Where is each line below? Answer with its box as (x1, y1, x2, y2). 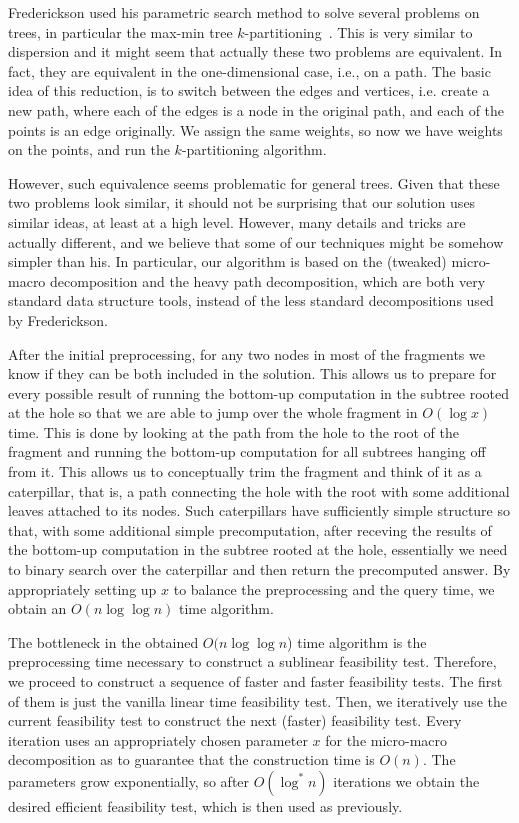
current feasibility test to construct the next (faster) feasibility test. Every (8, 710, 462, 731)
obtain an (8, 598, 67, 619)
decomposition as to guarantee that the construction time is (8, 749, 375, 770)
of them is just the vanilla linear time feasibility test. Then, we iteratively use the (8, 690, 507, 711)
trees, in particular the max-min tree (8, 21, 233, 42)
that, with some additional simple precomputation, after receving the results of (8, 519, 492, 540)
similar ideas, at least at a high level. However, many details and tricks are (8, 211, 466, 232)
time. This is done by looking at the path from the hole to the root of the (8, 421, 459, 442)
